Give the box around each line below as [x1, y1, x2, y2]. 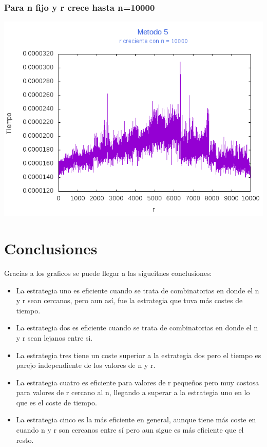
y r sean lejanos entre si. [16, 332, 93, 343]
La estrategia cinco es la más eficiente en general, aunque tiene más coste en [16, 414, 256, 425]
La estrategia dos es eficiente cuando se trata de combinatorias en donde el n [16, 322, 258, 333]
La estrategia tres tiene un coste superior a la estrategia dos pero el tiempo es [16, 349, 261, 360]
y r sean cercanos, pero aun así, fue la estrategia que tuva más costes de [16, 295, 243, 306]
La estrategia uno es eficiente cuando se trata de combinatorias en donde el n [16, 285, 259, 295]
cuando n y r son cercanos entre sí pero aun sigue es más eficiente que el [16, 424, 244, 435]
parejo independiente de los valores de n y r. [16, 360, 156, 370]
